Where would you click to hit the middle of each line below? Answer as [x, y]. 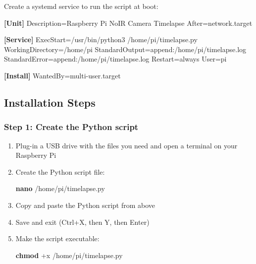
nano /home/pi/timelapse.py [60, 188]
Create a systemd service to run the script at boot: [81, 6]
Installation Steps [50, 102]
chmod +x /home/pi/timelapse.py [69, 255]
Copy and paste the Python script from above [85, 205]
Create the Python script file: [60, 171]
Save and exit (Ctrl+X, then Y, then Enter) [82, 222]
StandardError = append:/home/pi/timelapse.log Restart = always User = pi [115, 59]
